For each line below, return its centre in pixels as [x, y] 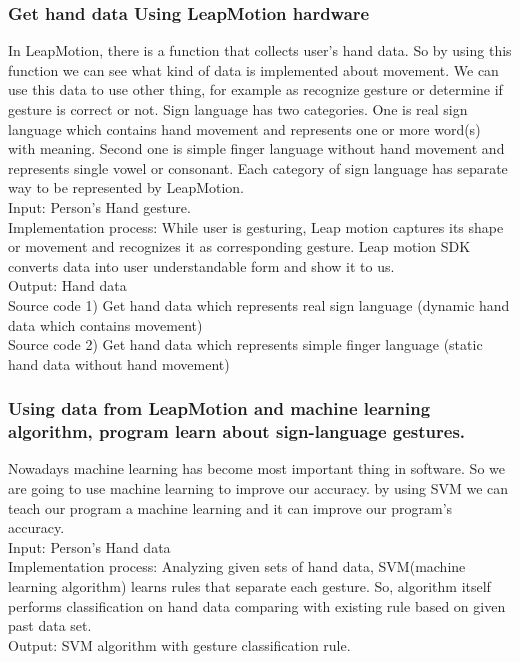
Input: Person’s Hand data [89, 546]
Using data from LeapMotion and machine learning [219, 408]
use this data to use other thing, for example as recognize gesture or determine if [255, 89]
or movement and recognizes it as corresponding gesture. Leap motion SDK [239, 246]
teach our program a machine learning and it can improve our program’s [230, 507]
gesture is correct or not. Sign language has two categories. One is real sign [238, 109]
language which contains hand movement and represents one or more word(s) [244, 128]
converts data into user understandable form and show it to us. [201, 265]
